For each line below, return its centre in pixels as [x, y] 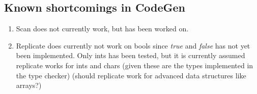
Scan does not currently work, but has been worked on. [102, 29]
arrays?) [29, 85]
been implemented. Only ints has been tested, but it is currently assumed [131, 55]
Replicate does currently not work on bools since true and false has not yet [133, 45]
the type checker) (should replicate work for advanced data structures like [131, 75]
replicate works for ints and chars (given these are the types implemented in [135, 65]
